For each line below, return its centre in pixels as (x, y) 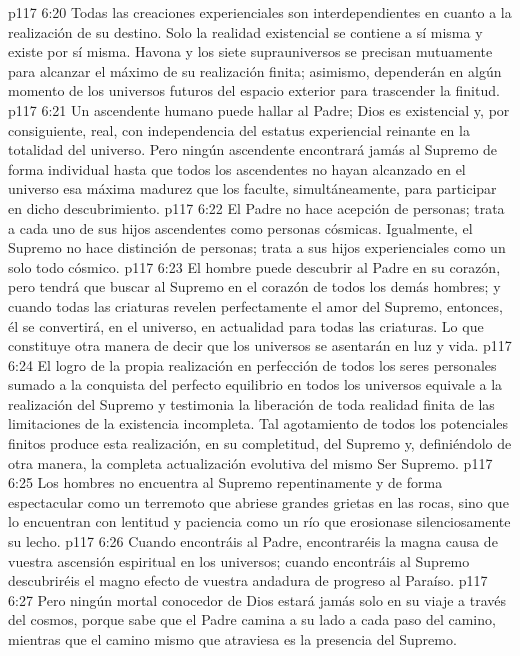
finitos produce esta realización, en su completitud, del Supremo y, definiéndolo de (260, 443)
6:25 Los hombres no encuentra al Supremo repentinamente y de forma (225, 482)
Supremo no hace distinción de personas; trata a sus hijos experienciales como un (257, 247)
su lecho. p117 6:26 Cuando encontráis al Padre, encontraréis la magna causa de (253, 541)
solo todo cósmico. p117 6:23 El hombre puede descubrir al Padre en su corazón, (254, 266)
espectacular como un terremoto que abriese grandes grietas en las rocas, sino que (258, 501)
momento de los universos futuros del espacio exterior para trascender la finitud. (254, 90)
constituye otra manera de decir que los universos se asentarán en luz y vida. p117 (260, 345)
